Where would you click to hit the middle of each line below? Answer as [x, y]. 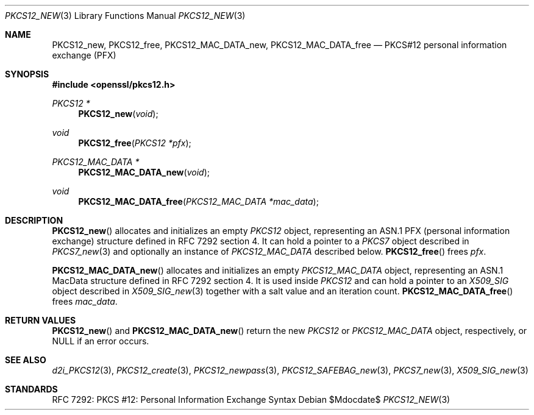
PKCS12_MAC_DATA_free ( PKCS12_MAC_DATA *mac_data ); [198, 201]
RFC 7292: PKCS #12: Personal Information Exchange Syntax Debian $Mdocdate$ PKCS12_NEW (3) [251, 399]
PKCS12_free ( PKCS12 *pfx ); [135, 143]
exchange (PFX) [84, 55]
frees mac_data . [85, 301]
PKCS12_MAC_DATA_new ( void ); [144, 172]
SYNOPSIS [27, 74]
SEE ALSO [26, 360]
